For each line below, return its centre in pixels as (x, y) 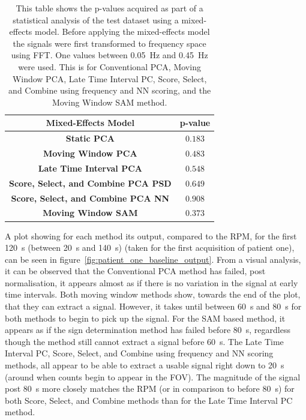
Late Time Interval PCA (90, 168)
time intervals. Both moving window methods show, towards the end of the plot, (153, 294)
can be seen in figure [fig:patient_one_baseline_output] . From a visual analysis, (153, 259)
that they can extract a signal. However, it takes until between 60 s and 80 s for (153, 306)
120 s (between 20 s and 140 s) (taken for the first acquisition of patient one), (150, 247)
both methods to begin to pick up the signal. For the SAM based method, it (145, 318)
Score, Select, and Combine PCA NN (90, 198)
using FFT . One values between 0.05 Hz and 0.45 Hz (109, 55)
